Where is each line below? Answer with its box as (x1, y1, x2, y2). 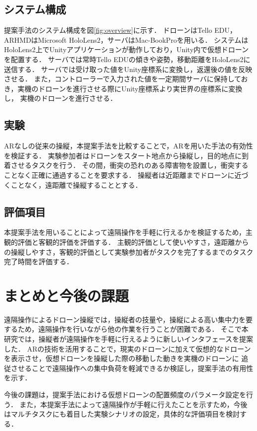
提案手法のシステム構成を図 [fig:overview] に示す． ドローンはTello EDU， (4, 25, 237, 35)
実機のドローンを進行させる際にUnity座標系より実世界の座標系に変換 (17, 83, 243, 93)
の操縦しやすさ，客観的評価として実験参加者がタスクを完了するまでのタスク (4, 246, 254, 257)
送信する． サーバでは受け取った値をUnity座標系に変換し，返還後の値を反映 (4, 64, 253, 74)
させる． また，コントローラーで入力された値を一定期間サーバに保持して (4, 73, 241, 84)
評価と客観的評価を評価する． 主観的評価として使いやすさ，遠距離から (17, 236, 249, 247)
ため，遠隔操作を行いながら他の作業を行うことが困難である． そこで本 (17, 324, 249, 334)
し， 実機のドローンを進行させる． (4, 93, 117, 103)
